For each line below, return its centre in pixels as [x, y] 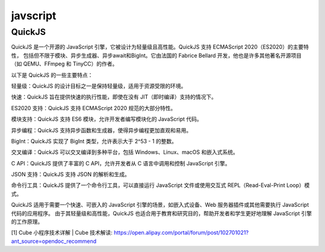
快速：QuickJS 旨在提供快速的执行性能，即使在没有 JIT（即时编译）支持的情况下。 [114, 97]
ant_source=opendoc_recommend [54, 241]
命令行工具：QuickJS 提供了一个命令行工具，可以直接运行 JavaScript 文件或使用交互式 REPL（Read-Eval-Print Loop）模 [160, 185]
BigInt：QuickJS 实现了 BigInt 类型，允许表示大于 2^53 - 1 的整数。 [94, 141]
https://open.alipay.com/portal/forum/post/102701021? [181, 233]
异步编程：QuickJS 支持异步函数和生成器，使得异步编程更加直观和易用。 [101, 130]
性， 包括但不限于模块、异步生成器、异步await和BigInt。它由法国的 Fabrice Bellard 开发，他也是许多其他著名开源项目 [156, 55]
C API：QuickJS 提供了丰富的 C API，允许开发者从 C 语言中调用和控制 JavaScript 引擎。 [121, 163]
